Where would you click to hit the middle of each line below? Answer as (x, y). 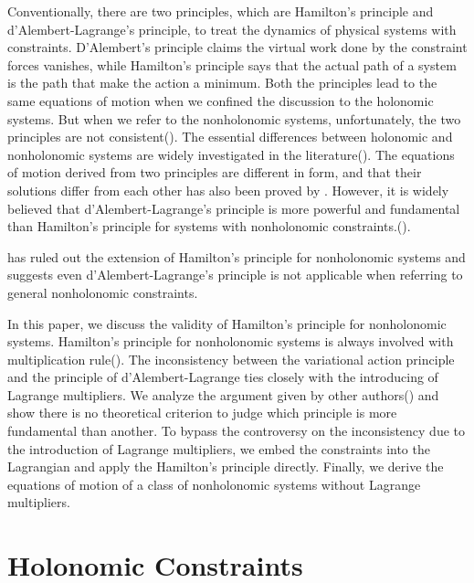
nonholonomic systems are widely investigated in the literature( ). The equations (231, 154)
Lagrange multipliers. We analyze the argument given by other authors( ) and (223, 394)
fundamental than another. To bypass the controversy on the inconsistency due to (237, 431)
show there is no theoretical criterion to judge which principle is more (202, 413)
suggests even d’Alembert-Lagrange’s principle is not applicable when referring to (235, 275)
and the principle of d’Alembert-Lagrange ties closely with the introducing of (223, 377)
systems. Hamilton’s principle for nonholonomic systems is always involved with (231, 341)
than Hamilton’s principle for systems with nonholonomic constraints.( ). (209, 226)
